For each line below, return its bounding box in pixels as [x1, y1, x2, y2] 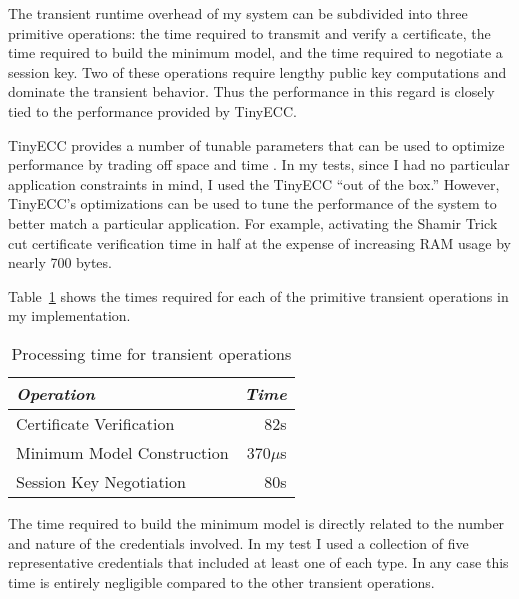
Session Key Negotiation [16, 469, 186, 493]
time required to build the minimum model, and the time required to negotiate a [8, 42, 503, 63]
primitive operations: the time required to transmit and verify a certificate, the [8, 22, 491, 43]
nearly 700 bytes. [8, 252, 112, 273]
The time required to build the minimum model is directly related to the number [8, 512, 505, 533]
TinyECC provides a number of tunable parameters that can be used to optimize [8, 134, 505, 155]
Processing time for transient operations [11, 341, 292, 365]
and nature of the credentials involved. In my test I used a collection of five [8, 532, 469, 553]
